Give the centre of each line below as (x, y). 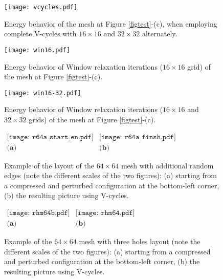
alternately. (160, 34)
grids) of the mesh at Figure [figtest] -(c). (92, 119)
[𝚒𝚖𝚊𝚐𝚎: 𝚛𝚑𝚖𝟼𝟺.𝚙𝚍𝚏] (105, 213)
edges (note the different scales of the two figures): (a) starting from (110, 175)
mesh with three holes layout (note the (140, 241)
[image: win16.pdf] (37, 50)
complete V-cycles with (40, 34)
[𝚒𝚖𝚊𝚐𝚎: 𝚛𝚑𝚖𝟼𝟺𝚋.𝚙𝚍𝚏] (38, 213)
